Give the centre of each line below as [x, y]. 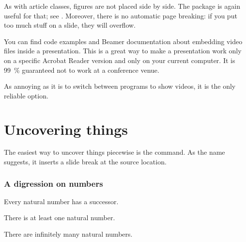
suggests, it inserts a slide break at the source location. [85, 162]
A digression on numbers [54, 183]
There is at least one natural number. [60, 218]
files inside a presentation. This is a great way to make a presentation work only [123, 51]
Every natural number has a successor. [61, 201]
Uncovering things [66, 129]
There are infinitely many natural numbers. [68, 234]
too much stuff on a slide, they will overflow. [70, 25]
